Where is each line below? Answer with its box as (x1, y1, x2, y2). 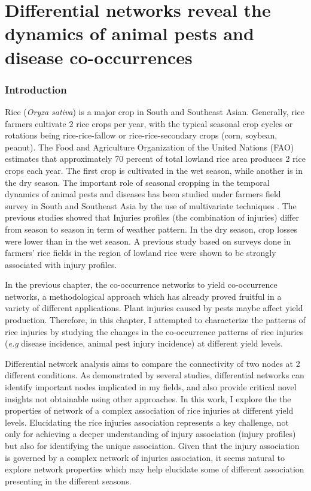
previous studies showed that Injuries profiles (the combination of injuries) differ (5, 211, 299, 224)
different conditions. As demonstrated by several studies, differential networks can (5, 369, 304, 381)
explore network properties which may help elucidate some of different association (5, 463, 304, 475)
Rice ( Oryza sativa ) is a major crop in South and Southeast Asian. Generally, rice (5, 105, 304, 118)
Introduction (5, 82, 67, 97)
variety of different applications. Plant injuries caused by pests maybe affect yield (5, 302, 303, 314)
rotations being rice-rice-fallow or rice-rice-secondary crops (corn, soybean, (5, 129, 278, 141)
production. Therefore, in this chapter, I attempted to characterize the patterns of (5, 314, 306, 326)
